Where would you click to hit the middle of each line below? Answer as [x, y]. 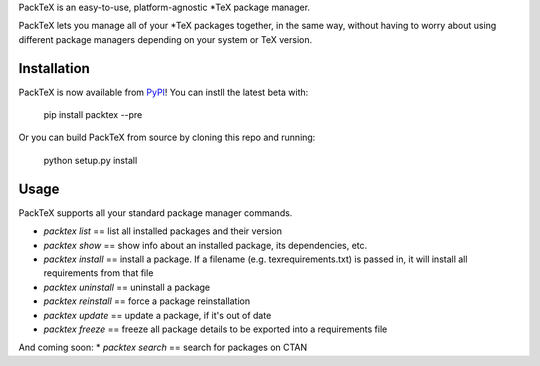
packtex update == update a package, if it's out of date [157, 315]
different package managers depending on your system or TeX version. [165, 39]
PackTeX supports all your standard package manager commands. [155, 212]
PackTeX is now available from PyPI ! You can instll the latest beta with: [163, 92]
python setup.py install [90, 160]
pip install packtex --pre [93, 115]
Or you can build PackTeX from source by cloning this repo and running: [167, 137]
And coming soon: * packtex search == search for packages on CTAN [163, 347]
